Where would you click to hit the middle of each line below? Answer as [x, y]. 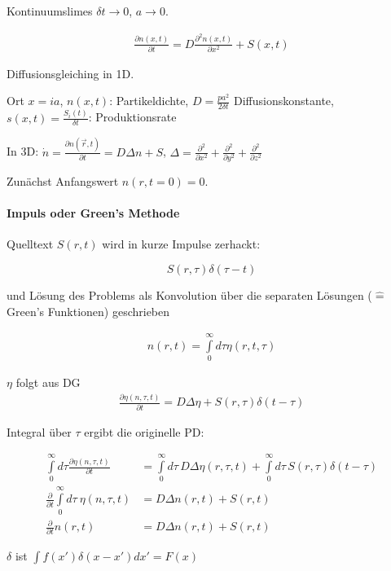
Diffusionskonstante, [284, 101]
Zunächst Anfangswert [63, 181]
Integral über [39, 431]
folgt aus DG [48, 382]
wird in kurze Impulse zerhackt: [181, 244]
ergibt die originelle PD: [144, 431]
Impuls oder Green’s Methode [93, 213]
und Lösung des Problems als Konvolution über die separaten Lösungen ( [189, 295]
